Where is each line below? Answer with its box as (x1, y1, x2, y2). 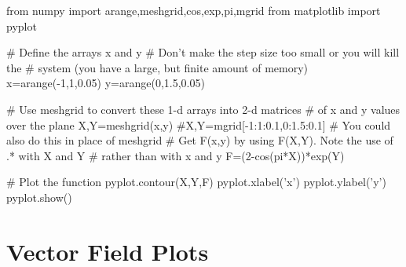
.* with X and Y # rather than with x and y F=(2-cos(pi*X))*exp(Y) (6, 147, 345, 163)
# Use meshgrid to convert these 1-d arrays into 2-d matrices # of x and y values (6, 101, 401, 117)
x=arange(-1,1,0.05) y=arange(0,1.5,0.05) (6, 75, 205, 91)
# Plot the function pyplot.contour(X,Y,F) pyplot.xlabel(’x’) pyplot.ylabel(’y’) (6, 174, 386, 190)
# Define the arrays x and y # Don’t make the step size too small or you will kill (6, 44, 400, 60)
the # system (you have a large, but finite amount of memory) (6, 59, 309, 75)
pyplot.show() (6, 188, 72, 205)
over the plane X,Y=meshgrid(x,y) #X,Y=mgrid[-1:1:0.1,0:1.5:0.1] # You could (6, 116, 391, 133)
